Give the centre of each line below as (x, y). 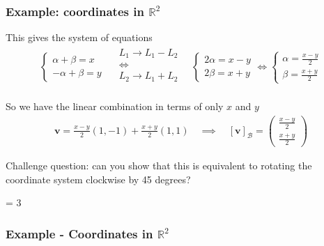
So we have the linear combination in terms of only (115, 106)
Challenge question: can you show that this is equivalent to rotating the (159, 165)
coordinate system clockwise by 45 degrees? (98, 179)
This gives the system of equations (79, 37)
